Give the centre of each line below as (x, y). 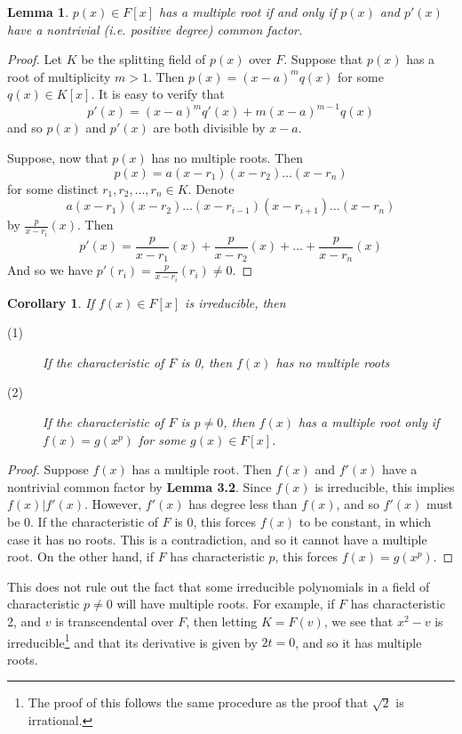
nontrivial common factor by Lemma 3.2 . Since (139, 486)
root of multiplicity (59, 76)
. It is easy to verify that (158, 94)
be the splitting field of (143, 59)
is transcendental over (115, 621)
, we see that (358, 621)
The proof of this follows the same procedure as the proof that (198, 702)
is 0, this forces (215, 522)
